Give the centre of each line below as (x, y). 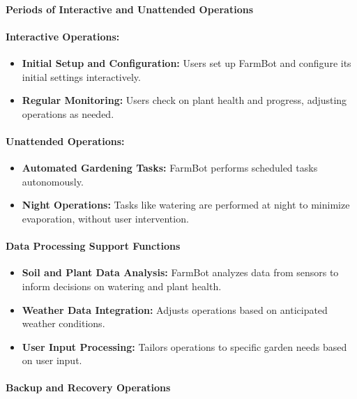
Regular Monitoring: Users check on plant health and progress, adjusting (184, 100)
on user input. (52, 360)
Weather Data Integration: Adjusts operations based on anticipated (175, 309)
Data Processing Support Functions (93, 246)
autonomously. (53, 181)
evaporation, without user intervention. (105, 218)
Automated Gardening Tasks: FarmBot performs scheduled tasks (170, 168)
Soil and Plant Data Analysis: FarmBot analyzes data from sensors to (180, 272)
